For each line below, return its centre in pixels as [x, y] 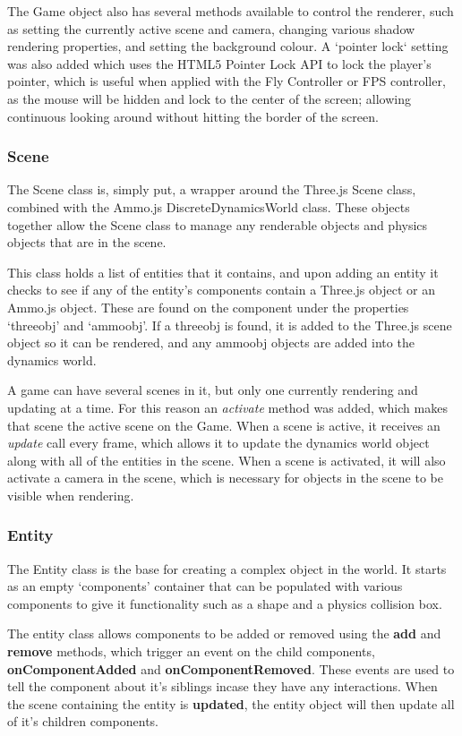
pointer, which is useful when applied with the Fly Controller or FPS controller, [227, 81]
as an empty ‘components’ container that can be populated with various [205, 586]
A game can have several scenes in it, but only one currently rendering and [213, 390]
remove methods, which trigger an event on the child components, [191, 651]
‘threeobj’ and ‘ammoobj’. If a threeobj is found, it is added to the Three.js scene [230, 325]
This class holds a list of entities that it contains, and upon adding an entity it [223, 272]
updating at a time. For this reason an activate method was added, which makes [227, 407]
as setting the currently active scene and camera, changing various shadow [211, 28]
